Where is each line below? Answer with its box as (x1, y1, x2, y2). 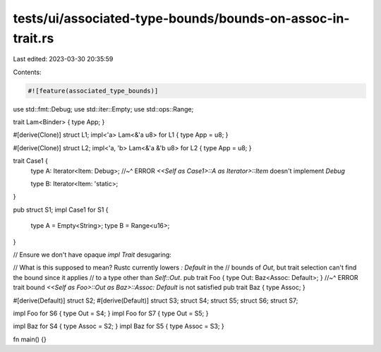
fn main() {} (13, 335, 47, 344)
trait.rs (13, 30, 54, 46)
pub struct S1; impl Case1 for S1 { (13, 205, 109, 214)
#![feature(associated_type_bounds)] (28, 87, 159, 95)
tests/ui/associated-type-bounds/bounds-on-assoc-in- (13, 11, 350, 26)
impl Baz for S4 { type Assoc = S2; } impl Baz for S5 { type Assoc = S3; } (13, 322, 225, 331)
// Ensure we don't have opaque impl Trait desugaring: (13, 250, 172, 259)
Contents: (13, 68, 42, 76)
